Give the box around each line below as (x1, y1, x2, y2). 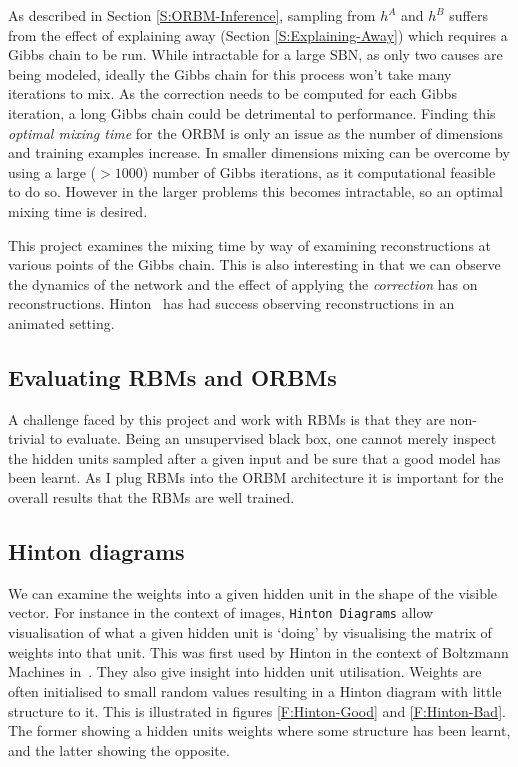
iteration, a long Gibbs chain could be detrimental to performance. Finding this (8, 102, 496, 123)
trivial (8, 428, 46, 449)
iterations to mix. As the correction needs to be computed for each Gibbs (8, 83, 457, 104)
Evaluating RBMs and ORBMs (8, 361, 337, 392)
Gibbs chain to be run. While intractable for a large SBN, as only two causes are (8, 44, 503, 65)
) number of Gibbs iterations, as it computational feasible (142, 161, 496, 182)
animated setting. (8, 312, 115, 333)
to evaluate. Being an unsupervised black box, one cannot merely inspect (49, 428, 497, 449)
